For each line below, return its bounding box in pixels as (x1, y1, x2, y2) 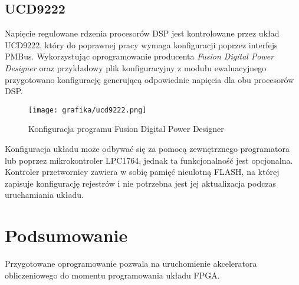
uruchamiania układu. (5, 188, 84, 201)
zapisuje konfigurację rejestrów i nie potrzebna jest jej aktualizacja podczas (5, 177, 277, 189)
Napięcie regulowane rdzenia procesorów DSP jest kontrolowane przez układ (5, 27, 280, 39)
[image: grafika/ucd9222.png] (28, 105, 147, 114)
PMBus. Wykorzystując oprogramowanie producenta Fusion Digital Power (5, 50, 274, 62)
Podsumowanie (5, 223, 128, 247)
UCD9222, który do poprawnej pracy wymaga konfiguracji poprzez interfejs (5, 38, 278, 51)
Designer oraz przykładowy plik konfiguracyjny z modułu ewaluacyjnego (5, 61, 267, 74)
